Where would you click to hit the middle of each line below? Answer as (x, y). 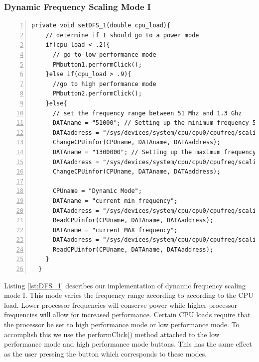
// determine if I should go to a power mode (122, 35)
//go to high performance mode (104, 84)
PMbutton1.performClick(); (97, 64)
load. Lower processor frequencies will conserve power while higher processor (121, 305)
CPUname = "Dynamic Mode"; (97, 191)
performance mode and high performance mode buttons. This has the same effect (128, 344)
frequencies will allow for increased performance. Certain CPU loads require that (127, 315)
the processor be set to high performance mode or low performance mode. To (122, 324)
